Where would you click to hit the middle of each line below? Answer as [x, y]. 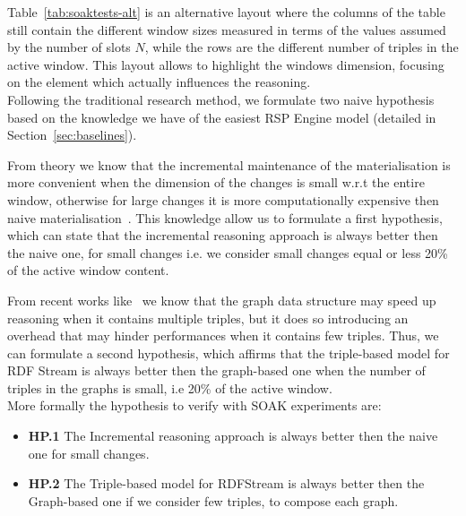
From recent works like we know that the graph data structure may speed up [222, 300]
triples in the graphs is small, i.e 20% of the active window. [170, 387]
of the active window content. [88, 270]
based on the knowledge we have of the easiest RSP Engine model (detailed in [222, 117]
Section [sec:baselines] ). [72, 135]
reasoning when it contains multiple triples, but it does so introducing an [208, 318]
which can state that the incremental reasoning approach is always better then [223, 235]
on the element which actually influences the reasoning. [159, 82]
